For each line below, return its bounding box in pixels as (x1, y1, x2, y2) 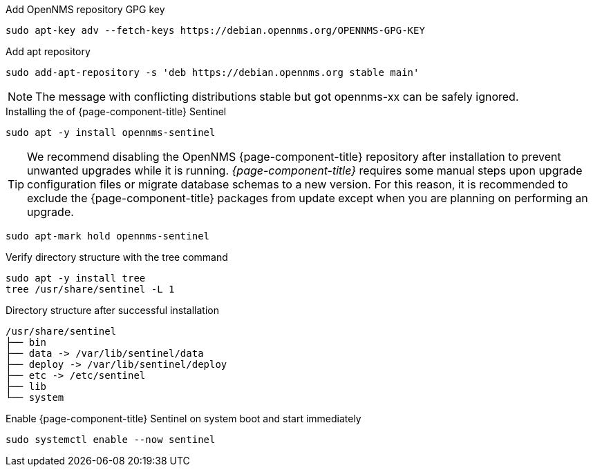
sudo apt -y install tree (6, 273, 146, 284)
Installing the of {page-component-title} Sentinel (6, 106, 227, 117)
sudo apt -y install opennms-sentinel (6, 127, 216, 138)
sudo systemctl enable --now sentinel (6, 434, 216, 445)
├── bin (6, 337, 47, 348)
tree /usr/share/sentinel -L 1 (6, 284, 175, 295)
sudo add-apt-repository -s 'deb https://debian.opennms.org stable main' (6, 67, 420, 78)
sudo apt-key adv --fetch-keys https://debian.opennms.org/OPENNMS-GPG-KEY (6, 25, 425, 36)
